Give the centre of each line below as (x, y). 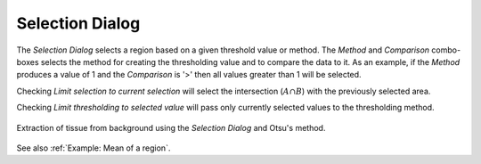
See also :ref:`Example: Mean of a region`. (94, 148)
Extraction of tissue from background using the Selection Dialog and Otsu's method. (171, 127)
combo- (446, 50)
